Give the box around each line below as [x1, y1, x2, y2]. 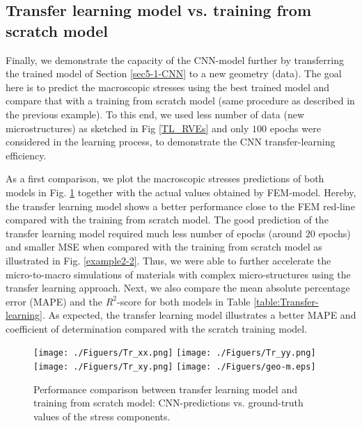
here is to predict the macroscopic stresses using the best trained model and [6, 79, 330, 94]
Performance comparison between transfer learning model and [33, 381, 297, 396]
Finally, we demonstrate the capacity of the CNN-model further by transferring [6, 52, 344, 67]
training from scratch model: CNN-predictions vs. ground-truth [33, 395, 304, 410]
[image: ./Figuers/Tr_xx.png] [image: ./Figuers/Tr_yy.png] [33, 348, 316, 358]
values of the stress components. [33, 409, 171, 423]
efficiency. [6, 148, 47, 162]
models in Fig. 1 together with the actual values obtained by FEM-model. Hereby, [6, 184, 356, 199]
